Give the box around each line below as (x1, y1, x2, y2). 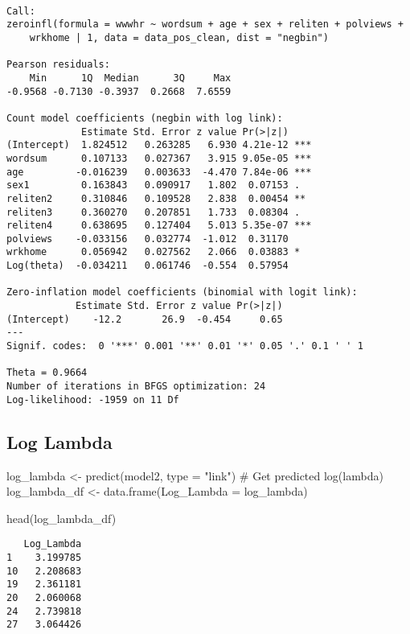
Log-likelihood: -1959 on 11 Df (6, 393, 179, 406)
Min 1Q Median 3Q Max (29, 72, 232, 84)
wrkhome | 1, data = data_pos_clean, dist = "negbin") (29, 31, 329, 43)
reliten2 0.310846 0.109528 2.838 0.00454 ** (6, 192, 306, 204)
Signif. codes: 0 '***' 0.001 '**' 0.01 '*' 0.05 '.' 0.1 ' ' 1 (6, 340, 363, 352)
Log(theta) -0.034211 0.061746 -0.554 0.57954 (6, 260, 289, 272)
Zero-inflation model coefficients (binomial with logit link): (6, 286, 358, 298)
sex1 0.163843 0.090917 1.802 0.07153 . (6, 179, 301, 191)
